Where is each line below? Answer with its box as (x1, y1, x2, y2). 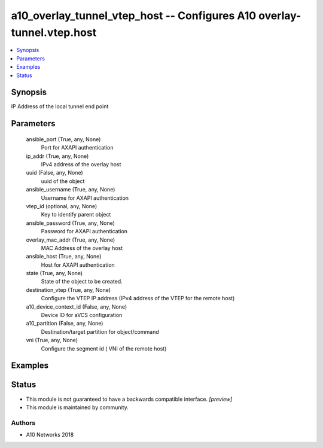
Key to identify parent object (41, 211, 111, 218)
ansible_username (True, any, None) (26, 186, 115, 193)
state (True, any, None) (26, 270, 83, 277)
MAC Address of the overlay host (41, 244, 123, 251)
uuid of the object (41, 177, 85, 185)
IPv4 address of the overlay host (41, 161, 121, 167)
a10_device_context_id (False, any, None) (26, 303, 127, 310)
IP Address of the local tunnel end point (11, 103, 109, 110)
